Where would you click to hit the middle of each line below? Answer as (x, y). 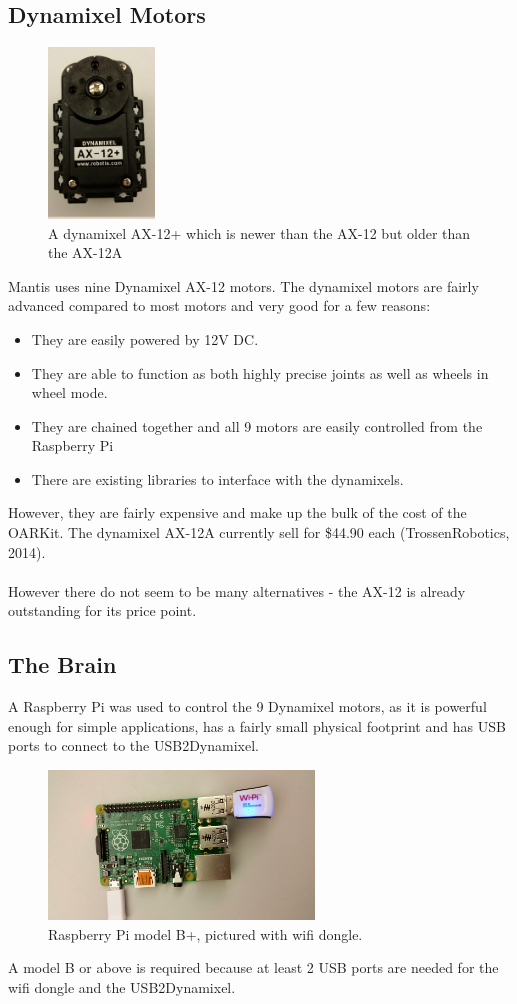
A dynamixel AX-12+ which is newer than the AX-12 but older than (259, 232)
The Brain (62, 664)
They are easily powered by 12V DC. (145, 338)
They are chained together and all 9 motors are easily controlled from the (257, 425)
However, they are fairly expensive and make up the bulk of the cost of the (237, 512)
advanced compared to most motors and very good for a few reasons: (219, 305)
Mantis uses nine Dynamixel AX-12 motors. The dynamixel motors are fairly (243, 285)
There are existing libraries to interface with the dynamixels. (217, 478)
